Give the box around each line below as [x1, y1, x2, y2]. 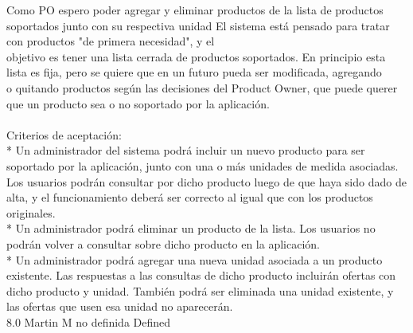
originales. [6, 204, 56, 221]
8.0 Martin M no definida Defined [6, 313, 171, 330]
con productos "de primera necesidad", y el [6, 33, 215, 49]
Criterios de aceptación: [6, 126, 122, 143]
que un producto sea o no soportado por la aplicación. [6, 95, 270, 112]
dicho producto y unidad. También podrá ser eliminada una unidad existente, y [6, 282, 394, 299]
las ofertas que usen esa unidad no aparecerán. [6, 298, 233, 315]
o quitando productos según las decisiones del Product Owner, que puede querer [6, 79, 398, 96]
